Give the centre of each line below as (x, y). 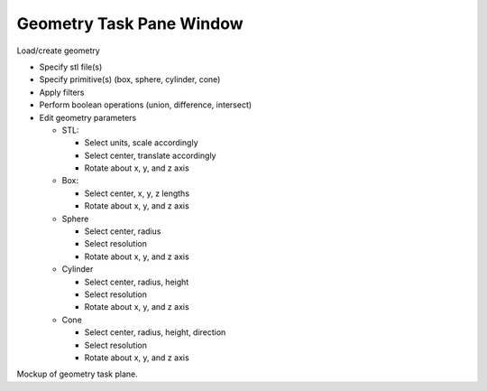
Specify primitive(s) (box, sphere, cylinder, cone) (130, 79)
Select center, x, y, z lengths (137, 193)
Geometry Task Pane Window (130, 23)
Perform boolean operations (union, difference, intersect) (146, 105)
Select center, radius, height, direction (155, 332)
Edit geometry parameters (88, 117)
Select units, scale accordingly (141, 143)
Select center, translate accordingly (150, 155)
